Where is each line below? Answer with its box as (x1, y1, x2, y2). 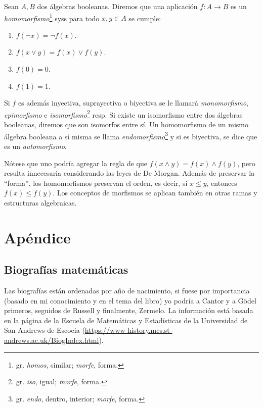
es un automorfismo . (4, 140, 67, 151)
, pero (237, 158, 255, 168)
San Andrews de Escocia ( (4, 325, 85, 335)
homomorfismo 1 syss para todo (4, 11, 100, 23)
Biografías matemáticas (4, 262, 128, 277)
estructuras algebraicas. (4, 197, 77, 208)
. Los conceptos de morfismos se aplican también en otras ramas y (53, 187, 257, 198)
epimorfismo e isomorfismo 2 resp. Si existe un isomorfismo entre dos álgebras (4, 108, 243, 120)
